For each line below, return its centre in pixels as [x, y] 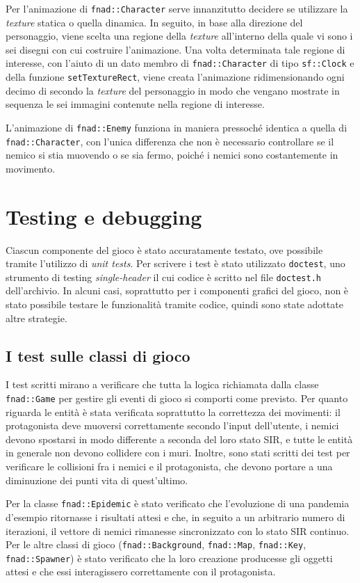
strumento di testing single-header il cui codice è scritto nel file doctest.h [163, 277]
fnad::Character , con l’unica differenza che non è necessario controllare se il [170, 141]
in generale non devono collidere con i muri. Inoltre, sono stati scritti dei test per [178, 453]
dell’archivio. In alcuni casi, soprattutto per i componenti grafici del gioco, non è [177, 290]
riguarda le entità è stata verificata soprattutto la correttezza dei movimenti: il [173, 412]
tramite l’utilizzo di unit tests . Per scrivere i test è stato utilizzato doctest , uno [175, 263]
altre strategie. [36, 318]
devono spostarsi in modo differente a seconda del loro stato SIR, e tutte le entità [179, 439]
